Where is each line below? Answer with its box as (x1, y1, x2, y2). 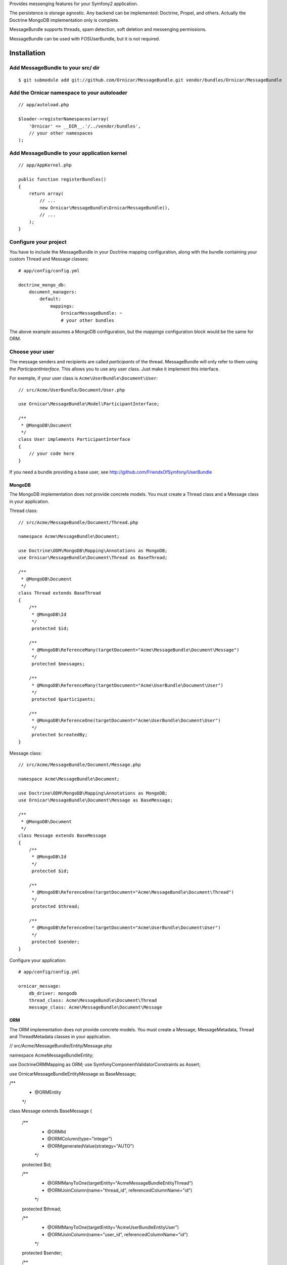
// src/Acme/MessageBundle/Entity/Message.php (9, 1043, 112, 1049)
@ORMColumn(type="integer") (47, 1136, 112, 1142)
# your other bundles (61, 317, 115, 323)
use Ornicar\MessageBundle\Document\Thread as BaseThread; (18, 555, 168, 561)
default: (39, 296, 61, 302)
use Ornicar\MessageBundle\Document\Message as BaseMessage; (18, 797, 173, 803)
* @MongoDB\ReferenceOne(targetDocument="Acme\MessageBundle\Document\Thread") (31, 890, 234, 895)
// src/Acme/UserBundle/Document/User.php (18, 387, 125, 393)
